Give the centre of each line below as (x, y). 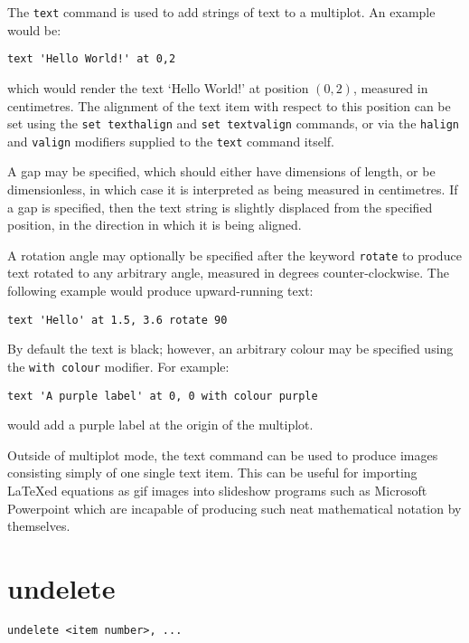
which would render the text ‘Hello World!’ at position (158, 87)
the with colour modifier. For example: (118, 366)
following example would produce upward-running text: (160, 291)
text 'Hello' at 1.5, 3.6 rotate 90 (117, 320)
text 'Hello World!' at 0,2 (92, 59)
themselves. (39, 526)
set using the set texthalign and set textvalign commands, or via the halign (233, 123)
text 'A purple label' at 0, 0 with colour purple (163, 396)
